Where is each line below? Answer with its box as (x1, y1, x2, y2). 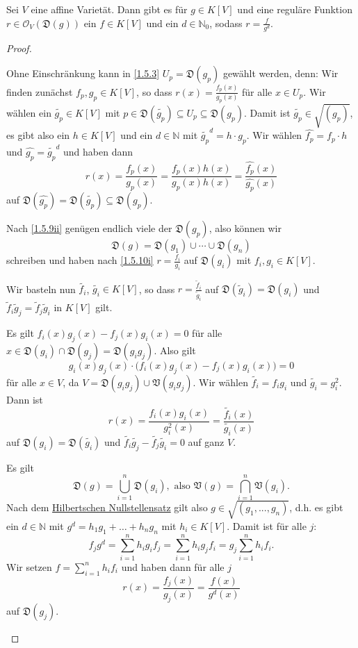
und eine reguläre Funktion (237, 2, 352, 16)
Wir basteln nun (6, 281, 76, 296)
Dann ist (6, 392, 43, 406)
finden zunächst (6, 84, 73, 99)
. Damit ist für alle (227, 518, 307, 533)
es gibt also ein (6, 128, 70, 142)
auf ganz (188, 434, 225, 449)
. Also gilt (154, 343, 196, 357)
